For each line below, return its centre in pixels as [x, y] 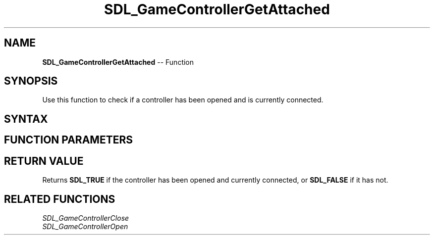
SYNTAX [26, 119]
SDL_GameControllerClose [86, 218]
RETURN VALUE [44, 161]
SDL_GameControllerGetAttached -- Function [118, 62]
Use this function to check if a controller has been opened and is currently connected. [183, 100]
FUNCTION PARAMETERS [68, 140]
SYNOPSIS [31, 81]
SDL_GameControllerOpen [85, 226]
